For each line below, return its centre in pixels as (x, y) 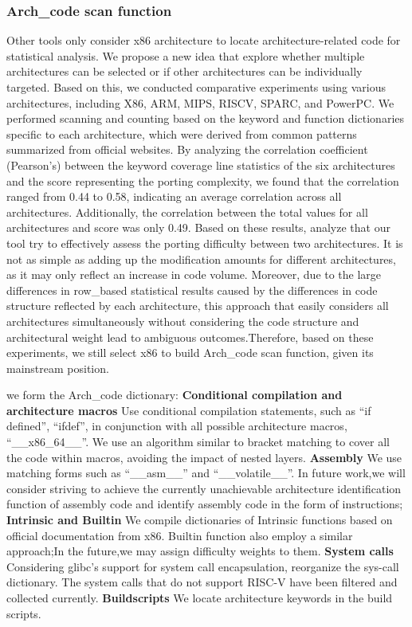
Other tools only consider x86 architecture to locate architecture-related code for (204, 40)
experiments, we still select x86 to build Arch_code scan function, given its (190, 353)
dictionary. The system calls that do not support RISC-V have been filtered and (202, 582)
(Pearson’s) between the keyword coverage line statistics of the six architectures (201, 165)
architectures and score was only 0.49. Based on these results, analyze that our (198, 227)
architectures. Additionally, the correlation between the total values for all (187, 212)
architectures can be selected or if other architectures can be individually (184, 71)
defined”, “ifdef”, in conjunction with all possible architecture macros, (177, 426)
